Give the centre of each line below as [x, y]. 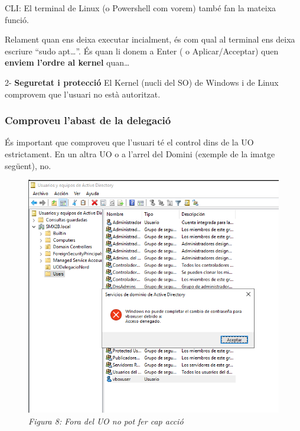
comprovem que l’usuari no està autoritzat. [83, 94]
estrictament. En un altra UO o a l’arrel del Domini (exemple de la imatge [140, 153]
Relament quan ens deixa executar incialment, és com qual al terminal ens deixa [150, 39]
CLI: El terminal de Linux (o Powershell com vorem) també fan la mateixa [141, 8]
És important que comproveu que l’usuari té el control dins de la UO [129, 142]
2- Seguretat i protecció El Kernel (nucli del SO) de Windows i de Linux [142, 82]
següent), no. [28, 165]
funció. [17, 19]
